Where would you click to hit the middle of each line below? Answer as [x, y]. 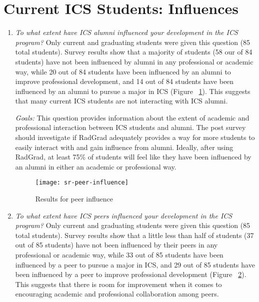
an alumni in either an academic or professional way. [96, 166]
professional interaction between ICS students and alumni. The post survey [130, 127]
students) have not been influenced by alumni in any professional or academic [134, 61]
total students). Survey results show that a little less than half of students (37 [134, 235]
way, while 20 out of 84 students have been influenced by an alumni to [123, 71]
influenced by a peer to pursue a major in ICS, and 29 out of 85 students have [135, 264]
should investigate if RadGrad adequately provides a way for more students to [135, 137]
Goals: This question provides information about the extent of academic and [132, 117]
